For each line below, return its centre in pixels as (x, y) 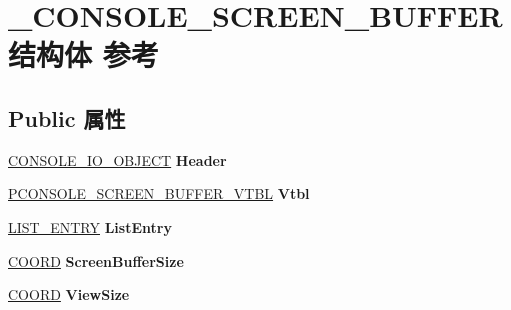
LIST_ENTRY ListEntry (90, 226)
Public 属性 (67, 117)
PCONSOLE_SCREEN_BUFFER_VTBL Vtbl (159, 193)
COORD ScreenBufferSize (96, 260)
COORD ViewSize (69, 294)
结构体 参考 (83, 54)
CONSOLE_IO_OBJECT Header (117, 159)
